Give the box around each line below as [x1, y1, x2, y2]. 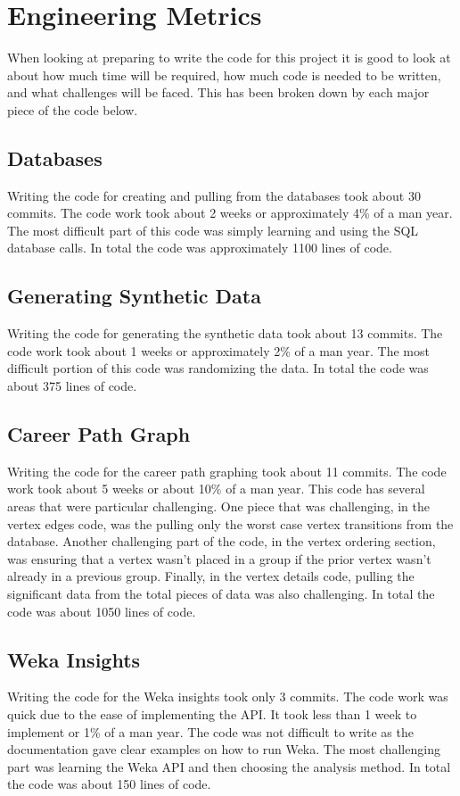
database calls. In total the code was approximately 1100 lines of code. [7, 238, 392, 257]
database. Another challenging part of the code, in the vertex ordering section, [7, 532, 436, 551]
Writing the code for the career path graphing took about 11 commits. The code [7, 461, 447, 480]
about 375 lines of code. [7, 377, 137, 395]
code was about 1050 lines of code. [7, 601, 196, 620]
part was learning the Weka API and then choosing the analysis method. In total [7, 757, 451, 775]
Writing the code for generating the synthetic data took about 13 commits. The [7, 324, 443, 343]
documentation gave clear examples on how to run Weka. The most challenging [7, 740, 440, 759]
